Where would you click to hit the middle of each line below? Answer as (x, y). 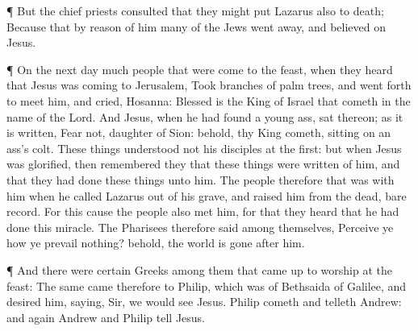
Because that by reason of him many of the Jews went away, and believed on (196, 26)
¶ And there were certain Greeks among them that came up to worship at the (199, 269)
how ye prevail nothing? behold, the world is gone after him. (156, 243)
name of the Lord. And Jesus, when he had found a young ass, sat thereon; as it (205, 116)
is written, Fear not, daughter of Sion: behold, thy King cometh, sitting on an (199, 132)
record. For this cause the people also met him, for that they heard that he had (203, 211)
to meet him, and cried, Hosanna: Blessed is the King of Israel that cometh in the (209, 100)
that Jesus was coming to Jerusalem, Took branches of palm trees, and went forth (209, 85)
